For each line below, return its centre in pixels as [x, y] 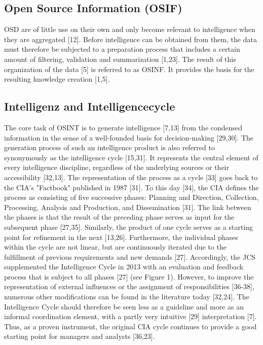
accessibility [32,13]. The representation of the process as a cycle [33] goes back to [131, 177]
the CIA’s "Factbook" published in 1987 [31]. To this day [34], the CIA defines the [131, 187]
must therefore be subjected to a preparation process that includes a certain [122, 49]
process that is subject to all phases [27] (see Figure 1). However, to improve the [129, 276]
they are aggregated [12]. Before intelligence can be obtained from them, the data [130, 39]
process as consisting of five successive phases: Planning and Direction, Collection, [131, 197]
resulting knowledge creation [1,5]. [57, 79]
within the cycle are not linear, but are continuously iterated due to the [115, 247]
